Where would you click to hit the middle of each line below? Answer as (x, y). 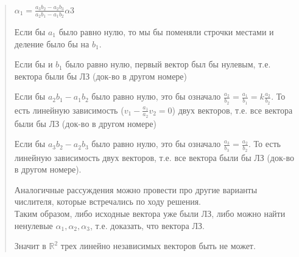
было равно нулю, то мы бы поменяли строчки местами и (166, 31)
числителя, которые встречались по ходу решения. (107, 201)
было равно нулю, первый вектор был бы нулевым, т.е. (168, 64)
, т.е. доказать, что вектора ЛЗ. (147, 225)
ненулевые (33, 225)
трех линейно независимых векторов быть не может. (158, 246)
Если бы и (33, 64)
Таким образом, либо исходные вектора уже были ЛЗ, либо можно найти (150, 213)
